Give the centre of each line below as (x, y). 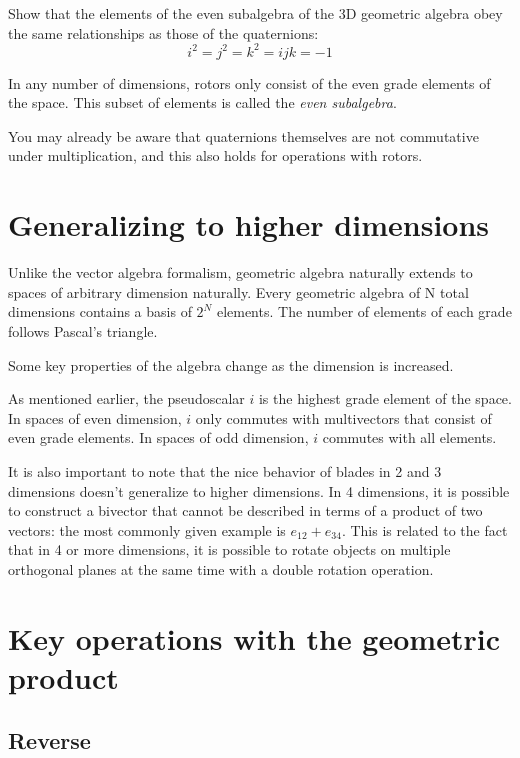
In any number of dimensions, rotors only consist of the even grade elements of (249, 82)
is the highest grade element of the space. (385, 398)
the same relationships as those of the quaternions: (163, 32)
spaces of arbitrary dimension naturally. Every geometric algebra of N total (238, 291)
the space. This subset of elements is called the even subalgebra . (202, 102)
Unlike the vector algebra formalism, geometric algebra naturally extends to (240, 272)
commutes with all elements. (409, 437)
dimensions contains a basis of (100, 311)
